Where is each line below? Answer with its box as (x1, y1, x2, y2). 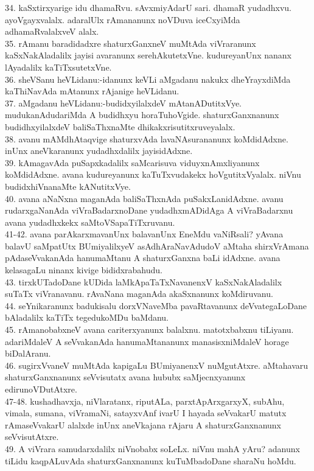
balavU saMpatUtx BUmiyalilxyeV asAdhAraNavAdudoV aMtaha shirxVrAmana (5, 239, 309, 252)
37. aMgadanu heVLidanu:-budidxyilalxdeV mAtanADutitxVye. (5, 96, 242, 109)
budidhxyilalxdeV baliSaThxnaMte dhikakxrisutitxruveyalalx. (5, 120, 235, 133)
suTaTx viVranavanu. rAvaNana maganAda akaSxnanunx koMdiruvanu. (5, 287, 273, 300)
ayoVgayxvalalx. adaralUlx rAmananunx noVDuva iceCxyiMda (5, 13, 240, 26)
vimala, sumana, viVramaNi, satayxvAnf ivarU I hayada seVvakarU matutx (5, 406, 287, 419)
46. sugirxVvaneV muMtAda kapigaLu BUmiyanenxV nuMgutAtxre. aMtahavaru (5, 358, 309, 371)
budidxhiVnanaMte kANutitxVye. (5, 180, 131, 192)
